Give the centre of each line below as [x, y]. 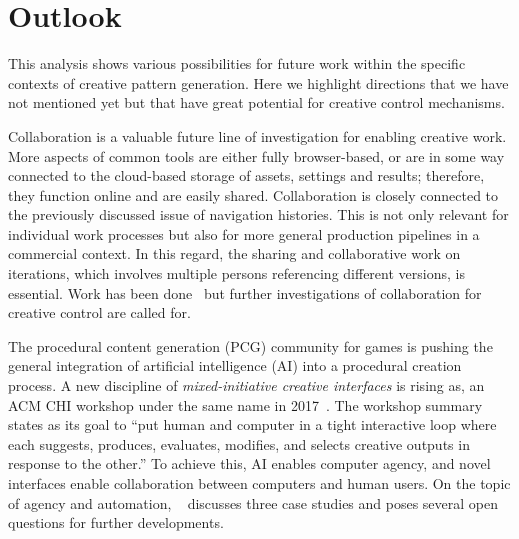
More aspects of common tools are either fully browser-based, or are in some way [256, 155]
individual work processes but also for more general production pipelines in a [244, 233]
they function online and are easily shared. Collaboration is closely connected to [253, 194]
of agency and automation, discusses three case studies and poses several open [253, 502]
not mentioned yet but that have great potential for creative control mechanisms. [256, 102]
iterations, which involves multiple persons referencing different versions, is [236, 273]
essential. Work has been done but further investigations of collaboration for [245, 292]
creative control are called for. [99, 312]
